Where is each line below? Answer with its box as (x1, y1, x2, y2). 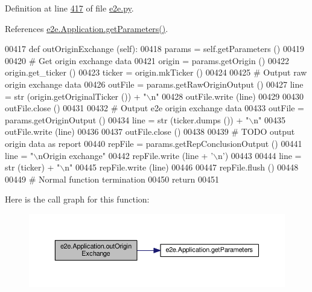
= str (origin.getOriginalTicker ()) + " (5, 89, 147, 102)
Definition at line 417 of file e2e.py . (5, 2, 134, 14)
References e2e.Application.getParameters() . (5, 22, 168, 34)
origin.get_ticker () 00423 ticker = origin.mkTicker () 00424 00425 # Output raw (5, 66, 307, 79)
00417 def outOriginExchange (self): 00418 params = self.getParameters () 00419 (5, 42, 304, 55)
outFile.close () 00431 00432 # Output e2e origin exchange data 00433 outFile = (5, 102, 304, 114)
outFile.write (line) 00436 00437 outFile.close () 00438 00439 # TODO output (5, 125, 295, 138)
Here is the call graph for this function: (5, 193, 150, 206)
